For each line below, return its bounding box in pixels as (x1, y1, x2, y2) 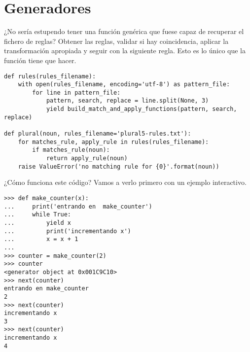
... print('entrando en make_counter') (4, 203, 152, 210)
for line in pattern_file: (32, 89, 121, 96)
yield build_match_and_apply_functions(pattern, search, (46, 106, 237, 113)
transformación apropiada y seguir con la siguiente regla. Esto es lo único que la (4, 45, 246, 56)
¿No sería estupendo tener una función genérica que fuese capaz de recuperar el (4, 26, 244, 36)
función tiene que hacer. (4, 55, 76, 65)
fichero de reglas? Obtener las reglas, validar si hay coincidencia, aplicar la (4, 35, 229, 46)
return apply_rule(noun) (46, 155, 128, 162)
